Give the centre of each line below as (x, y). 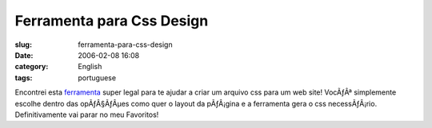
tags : (24, 78)
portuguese (97, 78)
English (90, 67)
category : (32, 67)
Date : (24, 55)
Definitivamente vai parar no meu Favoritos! (87, 114)
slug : (23, 45)
